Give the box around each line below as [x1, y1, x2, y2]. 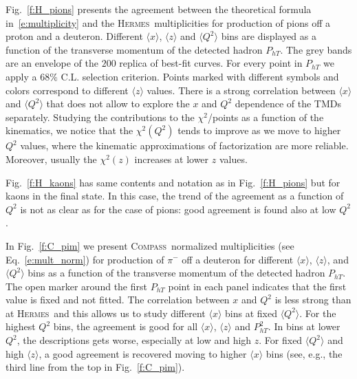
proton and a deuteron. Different [6, 29, 143, 43]
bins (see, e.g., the [266, 346, 343, 360]
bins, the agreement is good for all [53, 319, 198, 334]
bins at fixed [225, 305, 277, 320]
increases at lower [134, 151, 209, 166]
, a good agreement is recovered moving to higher [39, 346, 247, 360]
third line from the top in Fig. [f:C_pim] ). [6, 360, 185, 374]
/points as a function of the [207, 109, 324, 124]
